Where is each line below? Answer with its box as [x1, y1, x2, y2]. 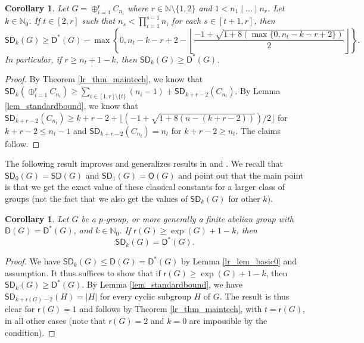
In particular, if [5, 52, 62, 65]
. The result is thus [219, 289, 290, 302]
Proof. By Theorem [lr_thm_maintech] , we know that [5, 73, 203, 85]
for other [228, 192, 260, 204]
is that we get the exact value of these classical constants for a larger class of [5, 180, 285, 193]
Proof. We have [5, 255, 61, 267]
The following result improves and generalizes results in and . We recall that [5, 157, 283, 170]
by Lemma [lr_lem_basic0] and [181, 255, 297, 267]
